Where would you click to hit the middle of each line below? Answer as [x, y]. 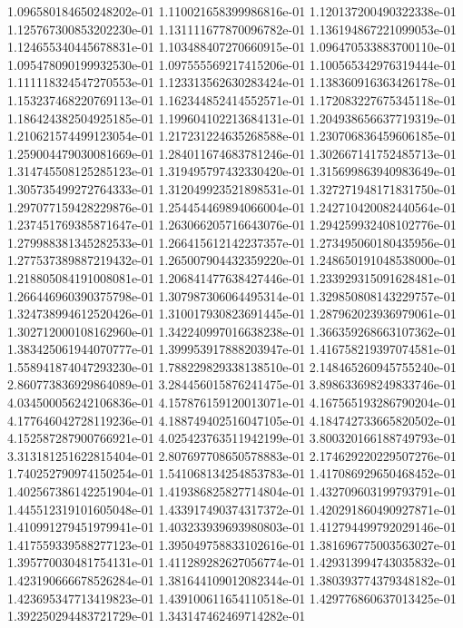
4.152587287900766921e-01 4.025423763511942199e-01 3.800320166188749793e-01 [232, 438]
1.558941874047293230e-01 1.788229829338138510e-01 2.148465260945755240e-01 [232, 366]
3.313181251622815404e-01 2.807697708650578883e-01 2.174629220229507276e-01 [232, 455]
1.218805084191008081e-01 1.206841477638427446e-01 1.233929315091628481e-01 [232, 277]
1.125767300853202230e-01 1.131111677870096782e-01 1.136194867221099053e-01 [232, 29]
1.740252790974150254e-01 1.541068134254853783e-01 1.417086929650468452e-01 [232, 473]
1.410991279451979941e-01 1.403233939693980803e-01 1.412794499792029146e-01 [232, 527]
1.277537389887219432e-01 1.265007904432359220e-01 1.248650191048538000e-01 [232, 260]
